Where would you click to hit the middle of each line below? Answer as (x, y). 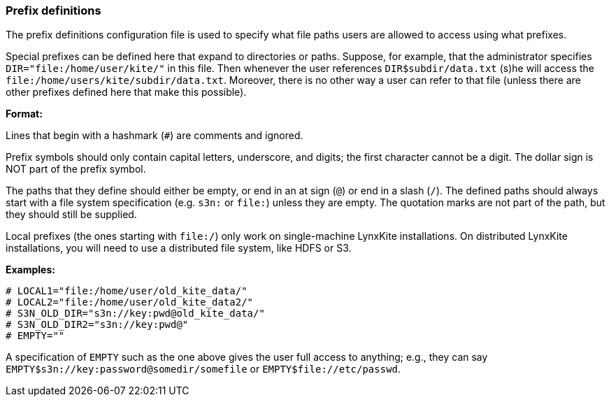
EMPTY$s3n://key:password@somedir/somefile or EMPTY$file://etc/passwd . (203, 369)
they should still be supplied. (71, 215)
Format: (24, 114)
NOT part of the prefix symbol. (76, 169)
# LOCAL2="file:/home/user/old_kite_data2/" (130, 302)
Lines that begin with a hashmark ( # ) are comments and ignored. (154, 136)
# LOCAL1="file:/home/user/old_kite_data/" (127, 291)
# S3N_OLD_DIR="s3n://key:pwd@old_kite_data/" (135, 314)
